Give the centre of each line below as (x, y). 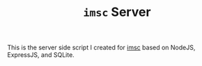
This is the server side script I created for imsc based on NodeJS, (101, 48)
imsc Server (117, 12)
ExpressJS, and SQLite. (41, 55)
